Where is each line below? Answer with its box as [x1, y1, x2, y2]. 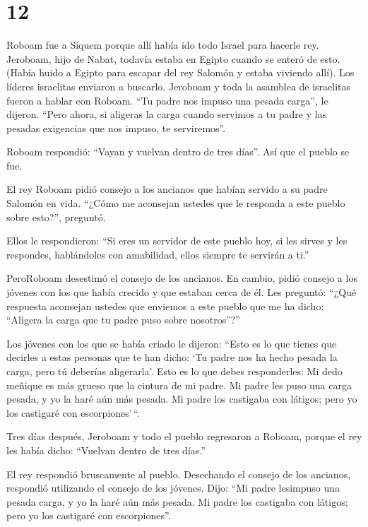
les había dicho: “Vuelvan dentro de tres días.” [6, 442, 206, 457]
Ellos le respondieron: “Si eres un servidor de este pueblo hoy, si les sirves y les [6, 233, 348, 248]
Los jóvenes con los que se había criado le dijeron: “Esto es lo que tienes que [6, 336, 337, 350]
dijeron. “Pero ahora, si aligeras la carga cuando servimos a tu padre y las [6, 107, 327, 122]
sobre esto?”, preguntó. [6, 209, 106, 224]
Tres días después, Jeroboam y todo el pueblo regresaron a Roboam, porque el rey [6, 429, 362, 444]
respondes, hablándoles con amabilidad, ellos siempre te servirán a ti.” [6, 247, 309, 261]
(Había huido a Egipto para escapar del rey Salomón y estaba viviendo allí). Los [6, 65, 355, 80]
